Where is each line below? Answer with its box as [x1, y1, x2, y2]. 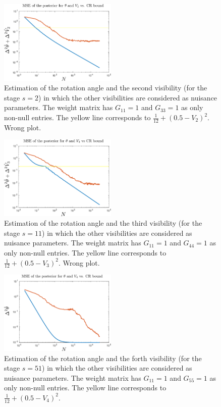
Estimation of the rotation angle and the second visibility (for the [4, 82, 207, 93]
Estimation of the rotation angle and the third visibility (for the [4, 218, 202, 228]
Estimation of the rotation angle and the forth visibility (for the [4, 352, 202, 363]
